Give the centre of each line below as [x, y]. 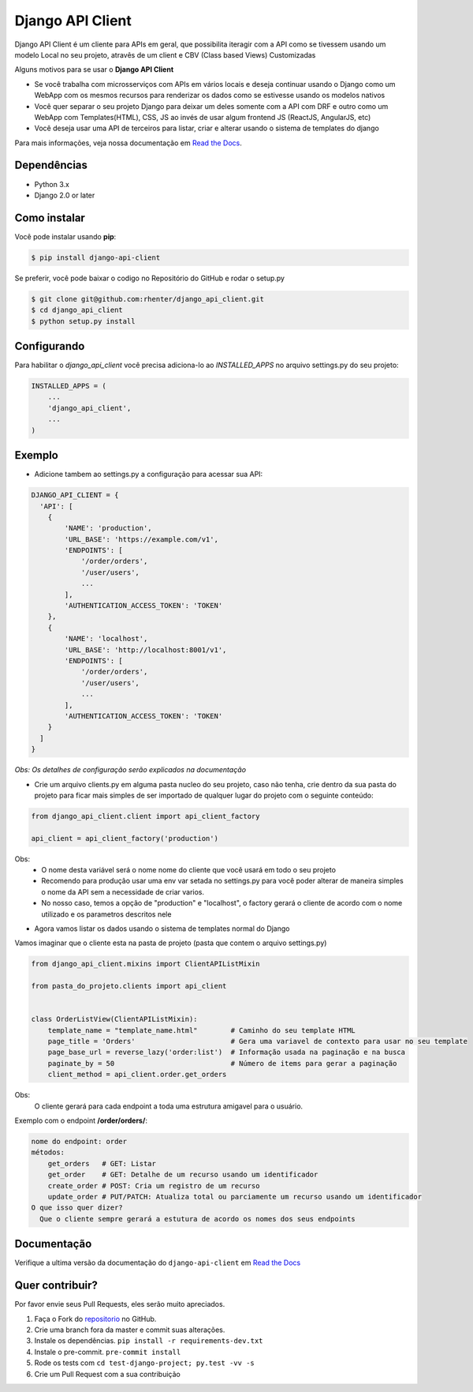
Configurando [50, 346]
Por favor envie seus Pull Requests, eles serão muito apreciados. [120, 1304]
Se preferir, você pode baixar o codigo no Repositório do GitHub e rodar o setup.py [150, 278]
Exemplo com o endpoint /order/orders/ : [81, 1120]
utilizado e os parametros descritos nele [106, 914]
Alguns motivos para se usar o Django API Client [94, 69]
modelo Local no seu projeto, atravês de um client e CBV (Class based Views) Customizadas [165, 54]
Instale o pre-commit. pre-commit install [108, 1352]
